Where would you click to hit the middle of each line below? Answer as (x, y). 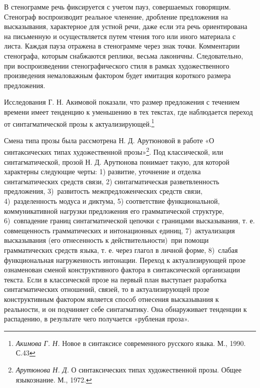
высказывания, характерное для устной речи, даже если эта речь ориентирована (126, 26)
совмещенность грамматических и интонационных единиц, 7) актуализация (119, 230)
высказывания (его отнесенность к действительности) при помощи (106, 240)
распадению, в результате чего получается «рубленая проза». (97, 319)
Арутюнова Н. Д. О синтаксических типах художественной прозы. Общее (129, 369)
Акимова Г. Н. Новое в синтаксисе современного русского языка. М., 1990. (131, 343)
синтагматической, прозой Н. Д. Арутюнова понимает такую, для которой (117, 161)
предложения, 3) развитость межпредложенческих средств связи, (103, 191)
